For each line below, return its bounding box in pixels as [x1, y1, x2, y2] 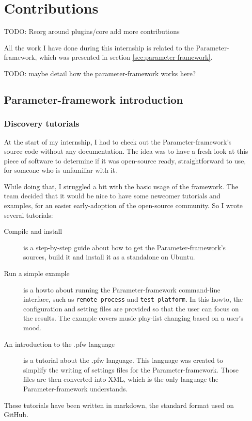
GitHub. [4, 409, 29, 420]
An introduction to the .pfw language [4, 339, 115, 349]
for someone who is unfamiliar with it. [4, 165, 117, 175]
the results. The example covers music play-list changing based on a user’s [23, 313, 244, 323]
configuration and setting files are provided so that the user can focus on [23, 303, 239, 313]
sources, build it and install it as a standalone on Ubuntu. [23, 252, 195, 262]
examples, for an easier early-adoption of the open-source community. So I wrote [4, 200, 243, 210]
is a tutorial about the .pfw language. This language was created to [23, 355, 223, 365]
